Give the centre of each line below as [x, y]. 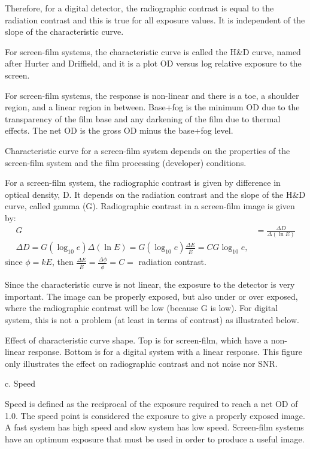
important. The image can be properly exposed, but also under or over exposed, [151, 296]
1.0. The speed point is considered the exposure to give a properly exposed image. [155, 415]
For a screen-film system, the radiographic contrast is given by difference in [143, 183]
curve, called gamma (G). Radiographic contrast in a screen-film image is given [150, 206]
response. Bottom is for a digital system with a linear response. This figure [165, 352]
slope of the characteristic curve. [64, 31]
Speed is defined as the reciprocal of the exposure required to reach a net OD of [151, 404]
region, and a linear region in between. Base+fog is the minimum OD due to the [152, 107]
